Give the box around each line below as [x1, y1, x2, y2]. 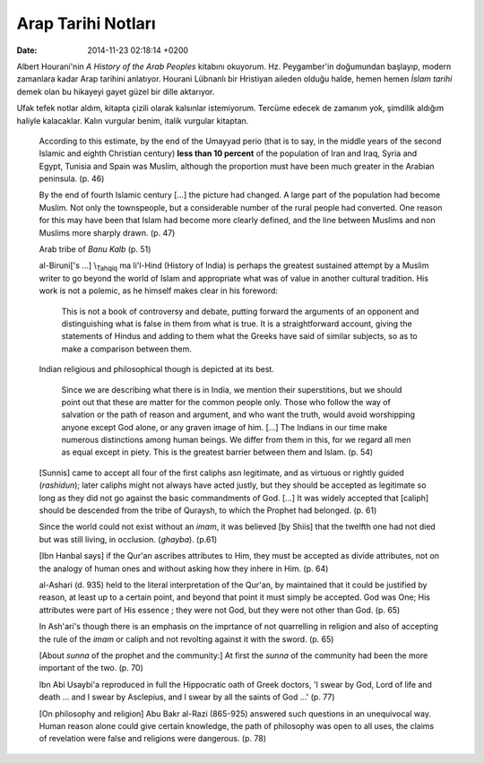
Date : [16, 45, 38, 56]
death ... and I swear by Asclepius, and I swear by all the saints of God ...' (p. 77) [39, 691, 335, 703]
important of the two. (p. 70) [39, 663, 143, 673]
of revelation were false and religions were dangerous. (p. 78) [39, 733, 266, 744]
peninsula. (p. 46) [39, 173, 105, 184]
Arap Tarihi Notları [16, 13, 156, 33]
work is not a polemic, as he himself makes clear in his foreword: [39, 285, 278, 296]
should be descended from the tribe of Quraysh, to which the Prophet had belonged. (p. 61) [39, 505, 377, 516]
